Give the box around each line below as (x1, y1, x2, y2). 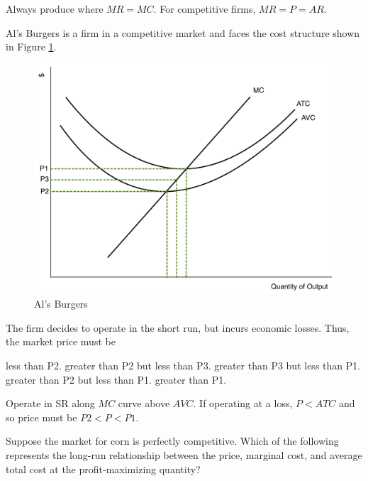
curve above (118, 396, 170, 411)
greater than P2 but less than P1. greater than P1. (6, 372, 227, 387)
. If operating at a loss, (193, 396, 293, 411)
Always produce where (6, 1, 104, 16)
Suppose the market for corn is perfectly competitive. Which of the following (6, 433, 339, 448)
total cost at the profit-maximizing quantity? (6, 461, 201, 476)
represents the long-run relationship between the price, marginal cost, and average (6, 447, 362, 462)
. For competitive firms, (153, 1, 256, 16)
